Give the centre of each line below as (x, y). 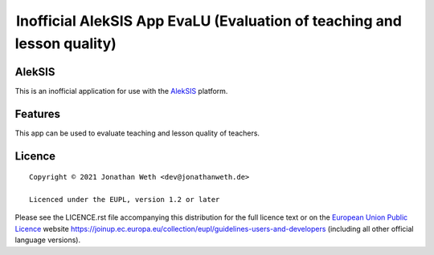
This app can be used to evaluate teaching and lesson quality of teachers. (137, 133)
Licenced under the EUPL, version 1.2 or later (125, 199)
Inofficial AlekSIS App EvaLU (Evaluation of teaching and (209, 21)
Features (37, 113)
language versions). (47, 240)
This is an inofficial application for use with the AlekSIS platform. (121, 91)
